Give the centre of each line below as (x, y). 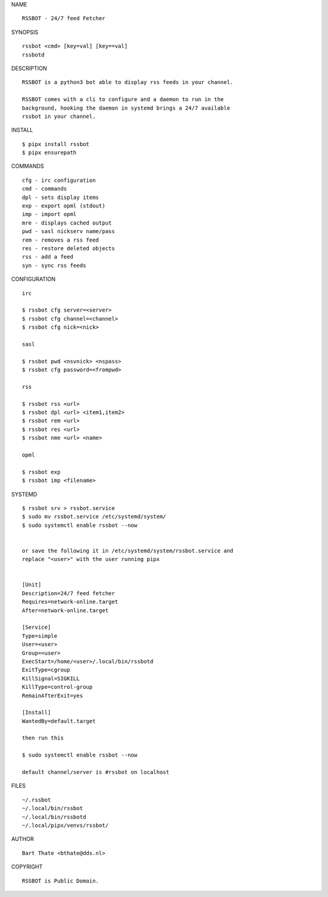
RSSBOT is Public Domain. (61, 881)
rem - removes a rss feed (61, 240)
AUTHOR (22, 839)
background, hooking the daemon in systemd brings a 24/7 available (126, 108)
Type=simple (40, 636)
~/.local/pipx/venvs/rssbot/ (65, 825)
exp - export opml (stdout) (64, 206)
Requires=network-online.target (70, 602)
